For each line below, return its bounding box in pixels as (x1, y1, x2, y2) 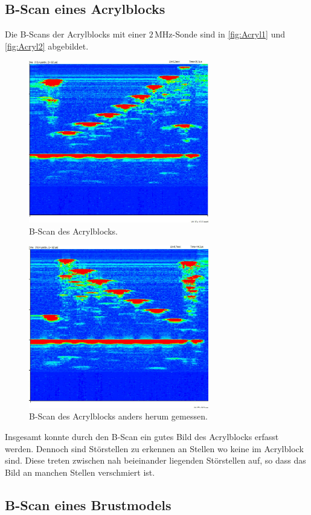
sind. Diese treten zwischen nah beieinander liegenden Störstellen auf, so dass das (5, 454, 306, 467)
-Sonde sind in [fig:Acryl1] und (172, 28, 285, 40)
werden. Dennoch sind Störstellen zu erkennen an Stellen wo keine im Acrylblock (5, 442, 304, 455)
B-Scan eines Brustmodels (5, 495, 172, 514)
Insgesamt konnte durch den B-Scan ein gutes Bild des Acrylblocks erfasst (5, 430, 279, 442)
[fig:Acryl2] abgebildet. (5, 39, 89, 52)
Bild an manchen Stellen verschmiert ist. (5, 465, 155, 478)
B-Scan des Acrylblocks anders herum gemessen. (29, 410, 208, 423)
